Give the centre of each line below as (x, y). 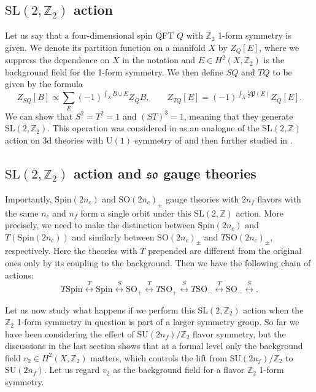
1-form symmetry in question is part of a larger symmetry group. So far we (158, 322)
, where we (279, 47)
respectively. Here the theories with (71, 251)
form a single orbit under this (136, 213)
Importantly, (29, 198)
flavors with (279, 198)
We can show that (39, 116)
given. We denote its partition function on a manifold (105, 47)
